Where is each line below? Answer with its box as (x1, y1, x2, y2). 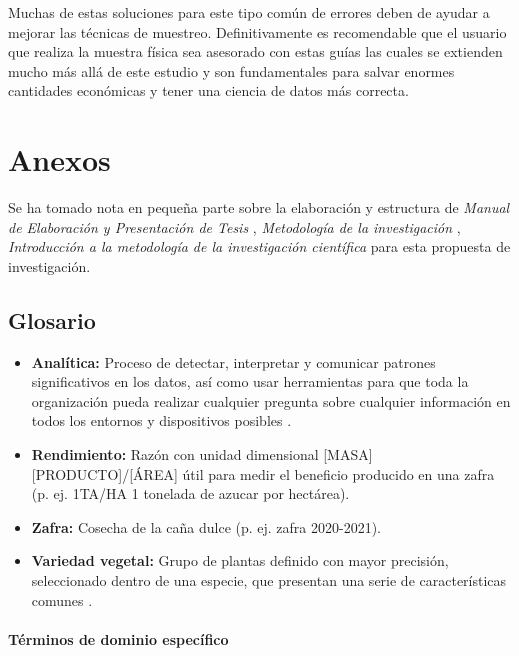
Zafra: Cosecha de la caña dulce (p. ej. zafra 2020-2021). (31, 516, 382, 537)
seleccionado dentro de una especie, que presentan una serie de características (31, 570, 507, 591)
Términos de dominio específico (8, 628, 229, 649)
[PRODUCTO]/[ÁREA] (31, 463, 178, 484)
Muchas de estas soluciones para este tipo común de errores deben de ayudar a (8, 2, 490, 22)
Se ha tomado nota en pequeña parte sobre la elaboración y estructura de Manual (8, 197, 510, 218)
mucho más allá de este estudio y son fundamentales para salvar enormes (8, 60, 455, 81)
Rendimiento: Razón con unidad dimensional (31, 444, 319, 465)
